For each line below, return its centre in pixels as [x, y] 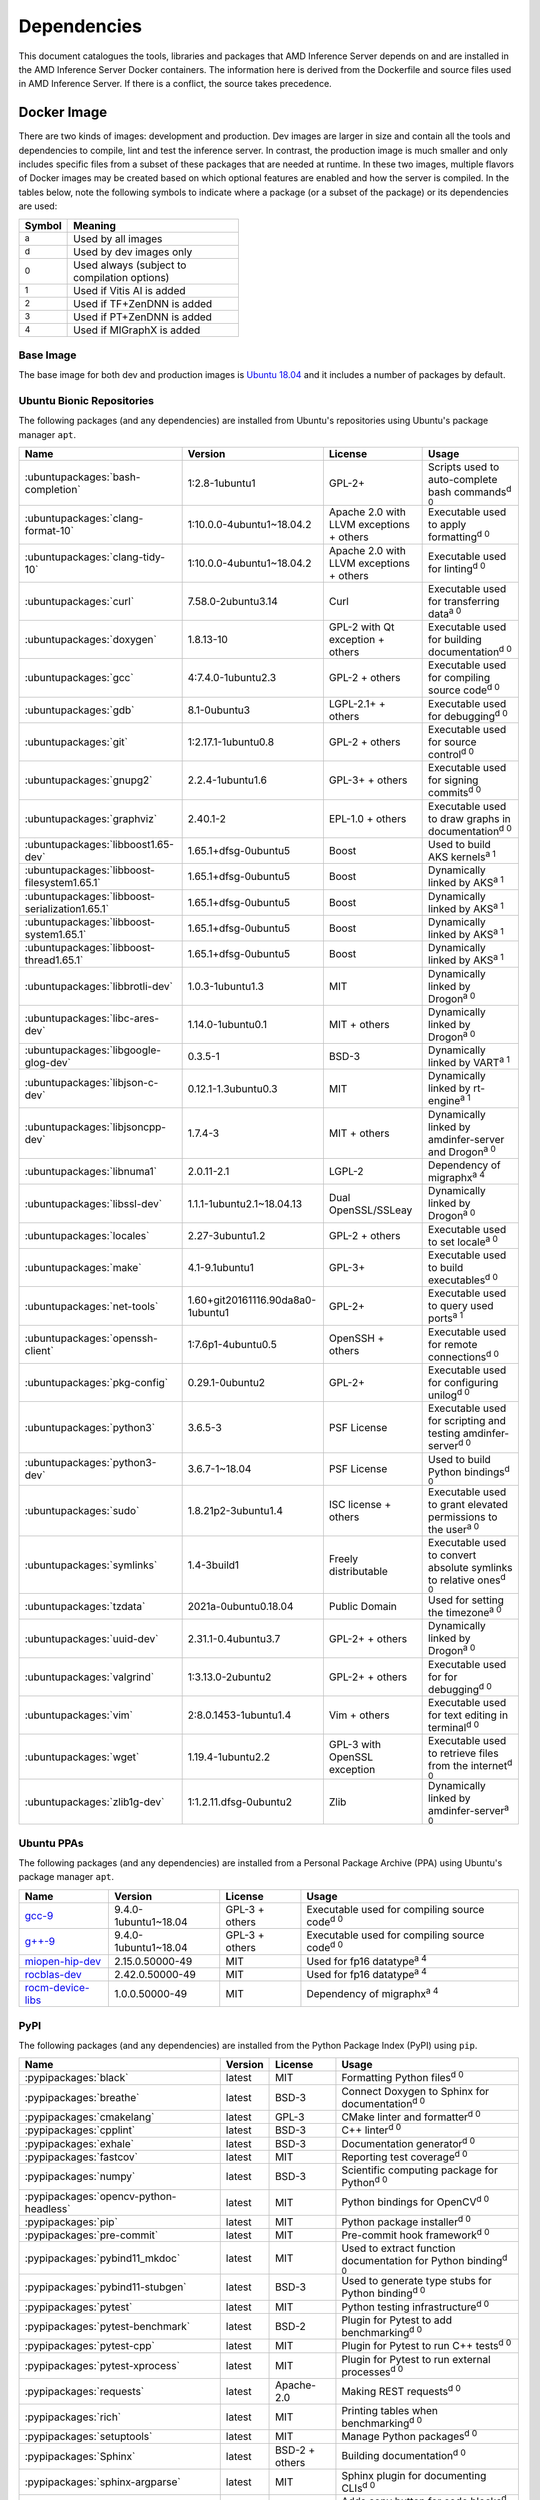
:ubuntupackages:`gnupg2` [88, 780]
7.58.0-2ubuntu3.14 [233, 601]
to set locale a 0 [463, 1241]
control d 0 [451, 753]
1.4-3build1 [213, 1565]
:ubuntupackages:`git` [76, 742]
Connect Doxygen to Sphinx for [415, 2091]
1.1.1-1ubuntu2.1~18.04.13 [245, 1203]
